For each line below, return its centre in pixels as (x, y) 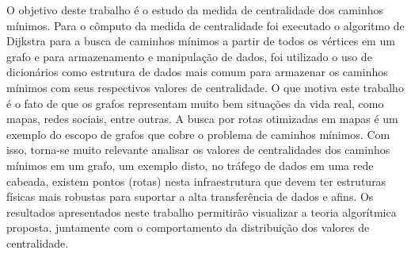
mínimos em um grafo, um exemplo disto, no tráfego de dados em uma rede (190, 165)
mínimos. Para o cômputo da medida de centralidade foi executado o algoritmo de (205, 25)
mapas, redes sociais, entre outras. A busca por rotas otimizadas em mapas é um (202, 119)
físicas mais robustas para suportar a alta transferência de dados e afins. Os (190, 196)
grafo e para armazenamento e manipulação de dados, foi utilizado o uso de (189, 56)
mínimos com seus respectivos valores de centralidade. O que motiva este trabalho (205, 87)
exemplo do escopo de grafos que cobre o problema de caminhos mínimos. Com (198, 134)
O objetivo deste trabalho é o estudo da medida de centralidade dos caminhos (195, 10)
